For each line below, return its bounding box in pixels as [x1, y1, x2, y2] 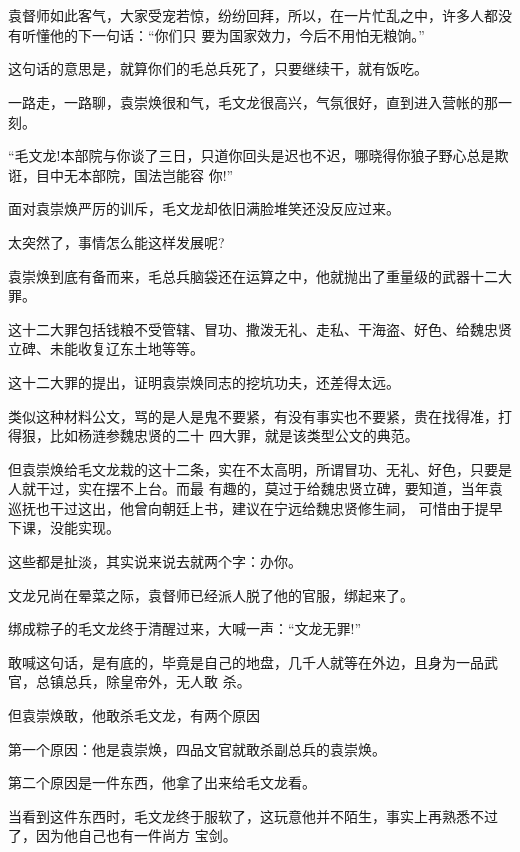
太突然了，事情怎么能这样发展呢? [8, 231, 225, 252]
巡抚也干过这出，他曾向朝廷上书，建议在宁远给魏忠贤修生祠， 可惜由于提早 [8, 497, 503, 518]
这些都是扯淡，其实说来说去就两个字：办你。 [8, 551, 302, 572]
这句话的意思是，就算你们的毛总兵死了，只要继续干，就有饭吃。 [8, 58, 428, 79]
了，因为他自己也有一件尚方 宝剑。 [8, 825, 237, 846]
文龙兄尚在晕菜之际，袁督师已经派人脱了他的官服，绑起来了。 [8, 584, 414, 605]
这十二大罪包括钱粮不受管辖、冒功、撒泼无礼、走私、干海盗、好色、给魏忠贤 [8, 318, 512, 339]
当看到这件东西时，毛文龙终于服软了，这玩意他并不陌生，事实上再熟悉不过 [8, 805, 498, 826]
